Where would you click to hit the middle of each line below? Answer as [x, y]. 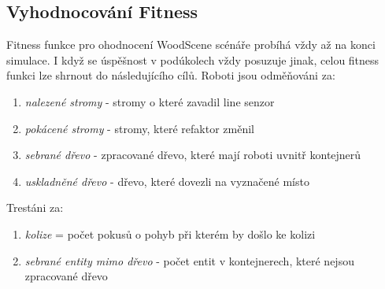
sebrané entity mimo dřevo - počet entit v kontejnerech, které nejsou [189, 260]
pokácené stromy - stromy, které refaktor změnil [140, 128]
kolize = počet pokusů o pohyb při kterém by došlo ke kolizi [170, 233]
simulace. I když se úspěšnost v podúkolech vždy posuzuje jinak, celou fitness [193, 59]
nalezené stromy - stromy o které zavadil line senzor [150, 101]
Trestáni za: [35, 207]
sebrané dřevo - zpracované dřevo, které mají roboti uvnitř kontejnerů [193, 155]
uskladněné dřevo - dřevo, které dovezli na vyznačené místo [167, 181]
